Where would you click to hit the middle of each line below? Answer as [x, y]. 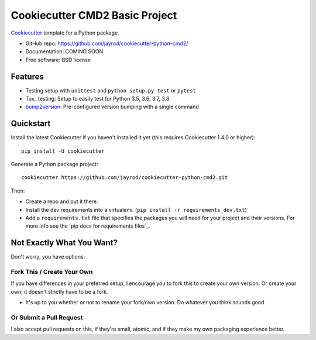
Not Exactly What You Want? [64, 243]
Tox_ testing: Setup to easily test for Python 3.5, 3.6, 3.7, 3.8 [97, 99]
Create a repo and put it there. [62, 201]
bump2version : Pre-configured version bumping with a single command [112, 107]
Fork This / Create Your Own [52, 272]
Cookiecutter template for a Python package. [65, 33]
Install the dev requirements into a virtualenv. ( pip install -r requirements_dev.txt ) [136, 210]
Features [27, 76]
